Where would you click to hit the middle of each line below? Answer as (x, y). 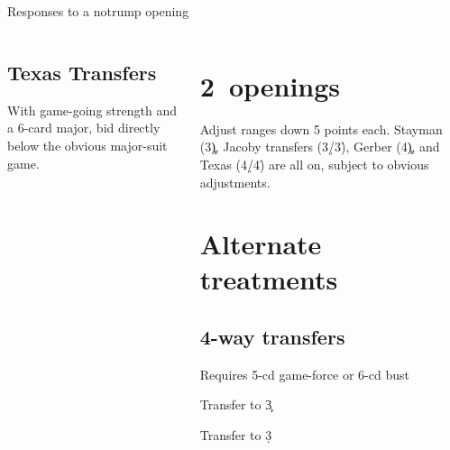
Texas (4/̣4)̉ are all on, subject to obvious (314, 164)
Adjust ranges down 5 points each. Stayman (321, 129)
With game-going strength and (92, 110)
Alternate (261, 244)
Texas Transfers (82, 72)
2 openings (270, 85)
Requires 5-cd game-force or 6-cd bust (304, 374)
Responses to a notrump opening (98, 11)
